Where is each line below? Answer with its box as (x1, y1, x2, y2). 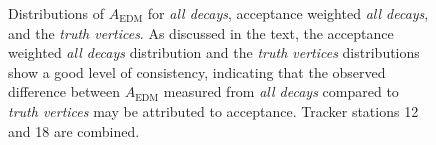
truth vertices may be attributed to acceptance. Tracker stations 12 (8, 100, 419, 121)
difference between (8, 81, 121, 102)
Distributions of (8, 3, 105, 23)
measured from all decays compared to (163, 81, 399, 102)
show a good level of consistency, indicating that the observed (8, 61, 386, 82)
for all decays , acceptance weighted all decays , (147, 3, 429, 23)
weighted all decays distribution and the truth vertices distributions (8, 42, 420, 63)
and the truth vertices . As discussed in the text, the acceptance (8, 22, 394, 43)
